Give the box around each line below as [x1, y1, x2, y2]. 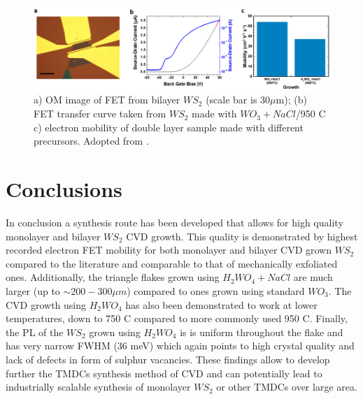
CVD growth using [6, 297, 87, 312]
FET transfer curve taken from [34, 106, 166, 121]
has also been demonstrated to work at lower [125, 297, 318, 312]
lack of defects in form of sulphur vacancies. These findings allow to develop [6, 351, 330, 366]
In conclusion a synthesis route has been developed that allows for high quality [6, 215, 343, 229]
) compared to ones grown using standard [127, 283, 305, 298]
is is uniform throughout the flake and [180, 324, 343, 339]
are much [293, 270, 333, 284]
